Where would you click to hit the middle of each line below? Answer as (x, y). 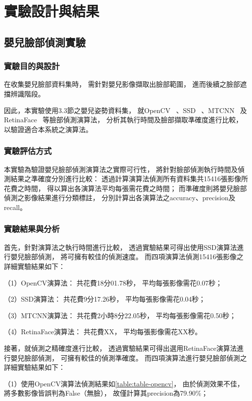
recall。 (15, 207)
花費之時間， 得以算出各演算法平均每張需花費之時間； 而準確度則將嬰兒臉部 (126, 188)
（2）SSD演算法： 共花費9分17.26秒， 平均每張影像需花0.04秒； (105, 299)
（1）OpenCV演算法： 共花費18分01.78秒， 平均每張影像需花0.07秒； (113, 282)
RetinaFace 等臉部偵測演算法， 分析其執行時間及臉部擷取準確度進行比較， (123, 120)
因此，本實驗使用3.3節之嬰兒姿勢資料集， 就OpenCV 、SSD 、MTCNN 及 (126, 110)
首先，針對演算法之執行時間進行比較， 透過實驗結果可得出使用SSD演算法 (120, 247)
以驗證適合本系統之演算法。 (48, 129)
